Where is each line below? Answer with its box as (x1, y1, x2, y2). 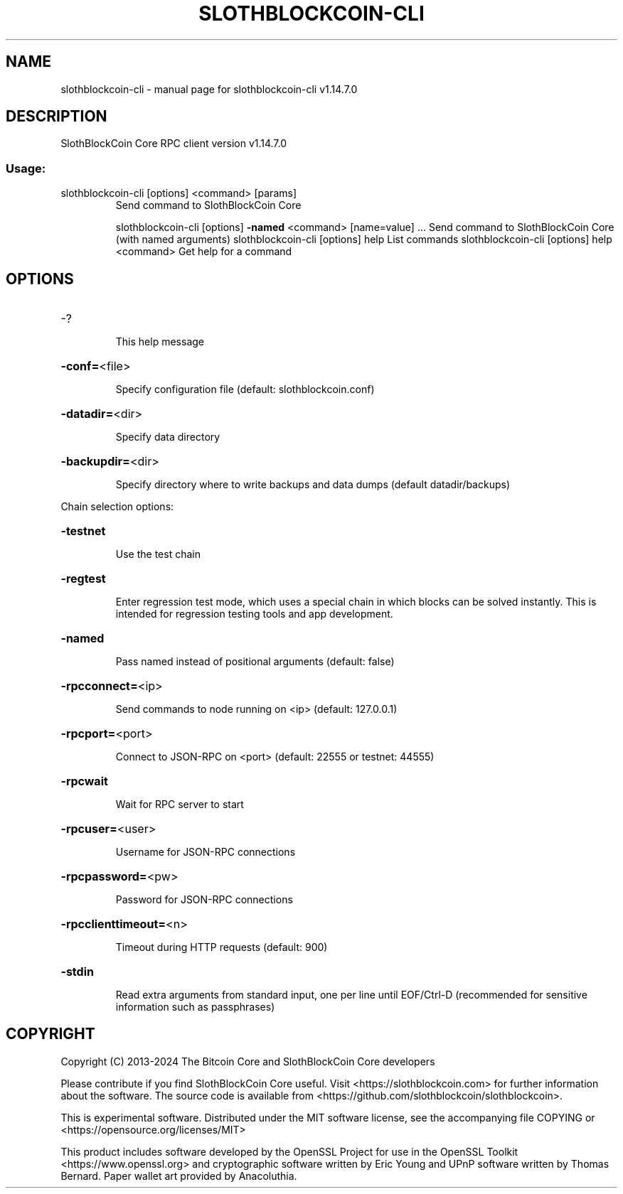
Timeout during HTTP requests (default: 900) (115, 941, 328, 954)
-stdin (60, 964, 94, 979)
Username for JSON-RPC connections (115, 846, 296, 859)
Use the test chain (115, 548, 201, 561)
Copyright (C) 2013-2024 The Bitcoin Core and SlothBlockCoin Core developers (60, 1055, 435, 1067)
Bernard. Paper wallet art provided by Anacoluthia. (60, 1169, 297, 1182)
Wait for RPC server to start (115, 798, 244, 811)
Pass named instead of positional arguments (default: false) (115, 655, 395, 668)
